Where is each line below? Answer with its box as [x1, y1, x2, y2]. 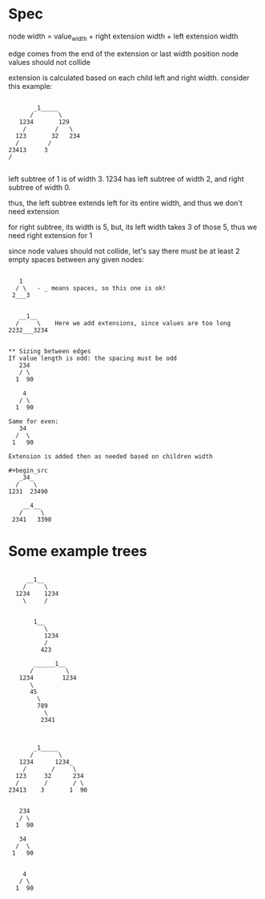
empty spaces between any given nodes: [8, 254, 144, 264]
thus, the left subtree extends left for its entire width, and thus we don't [8, 198, 243, 208]
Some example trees [8, 542, 148, 560]
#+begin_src [8, 466, 48, 474]
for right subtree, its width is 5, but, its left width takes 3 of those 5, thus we [8, 222, 258, 232]
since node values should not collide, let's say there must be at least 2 [8, 246, 240, 256]
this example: [8, 81, 53, 91]
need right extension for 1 [8, 230, 93, 240]
